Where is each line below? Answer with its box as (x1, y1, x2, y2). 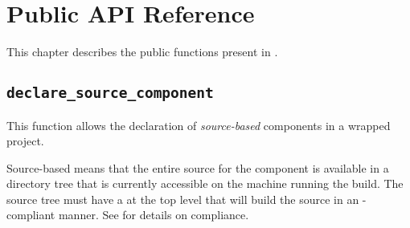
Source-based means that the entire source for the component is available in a (6, 159, 389, 176)
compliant (6, 206, 55, 223)
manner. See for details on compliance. (58, 206, 249, 223)
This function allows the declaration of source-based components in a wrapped (6, 116, 391, 133)
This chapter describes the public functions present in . (6, 43, 278, 60)
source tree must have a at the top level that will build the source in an (6, 190, 359, 207)
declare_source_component (6, 84, 214, 102)
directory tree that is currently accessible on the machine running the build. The (6, 175, 404, 192)
